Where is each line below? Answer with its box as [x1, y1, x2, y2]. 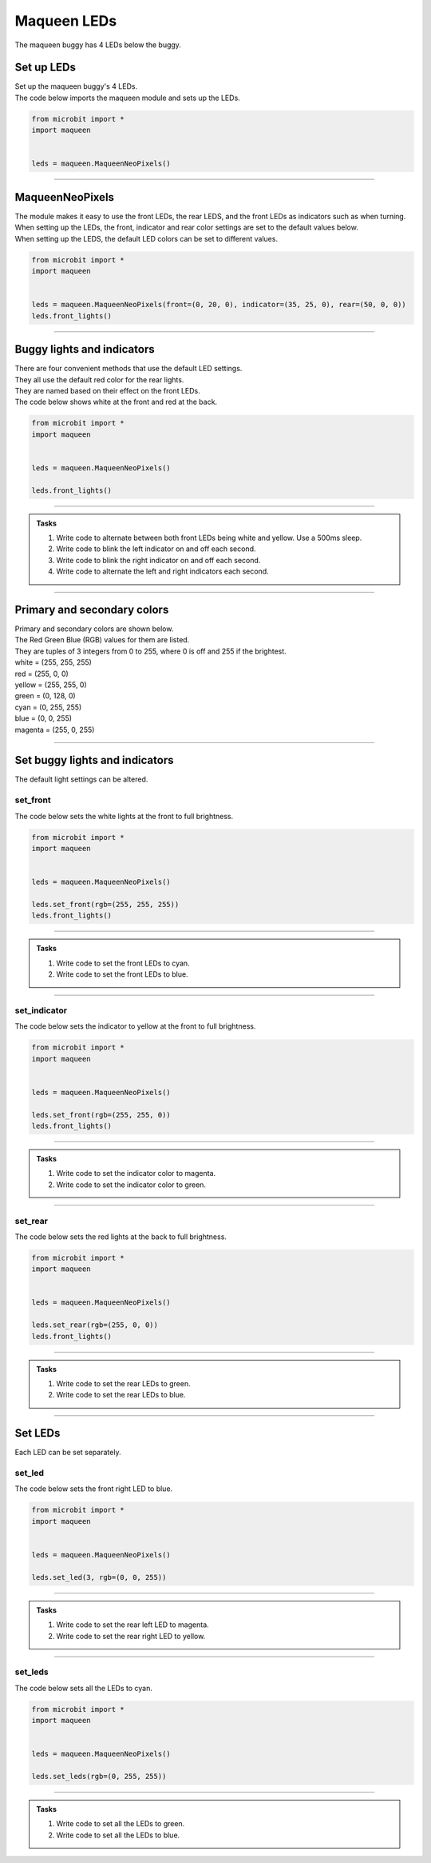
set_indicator [14, 1005, 68, 1016]
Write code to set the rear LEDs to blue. [56, 1390, 186, 1400]
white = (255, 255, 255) [14, 658, 92, 667]
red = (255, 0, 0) [14, 669, 69, 678]
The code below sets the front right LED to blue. [14, 1484, 173, 1493]
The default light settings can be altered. [14, 774, 148, 784]
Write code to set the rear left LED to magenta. [56, 1620, 209, 1629]
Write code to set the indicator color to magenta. [56, 1169, 216, 1178]
